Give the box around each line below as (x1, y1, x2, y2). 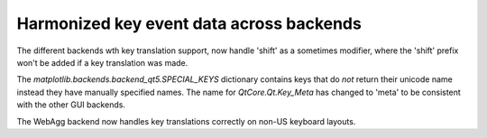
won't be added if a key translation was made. (16, 57, 188, 68)
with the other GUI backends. (16, 99, 126, 110)
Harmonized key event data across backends (16, 14, 363, 33)
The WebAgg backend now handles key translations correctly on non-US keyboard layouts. (16, 115, 356, 126)
